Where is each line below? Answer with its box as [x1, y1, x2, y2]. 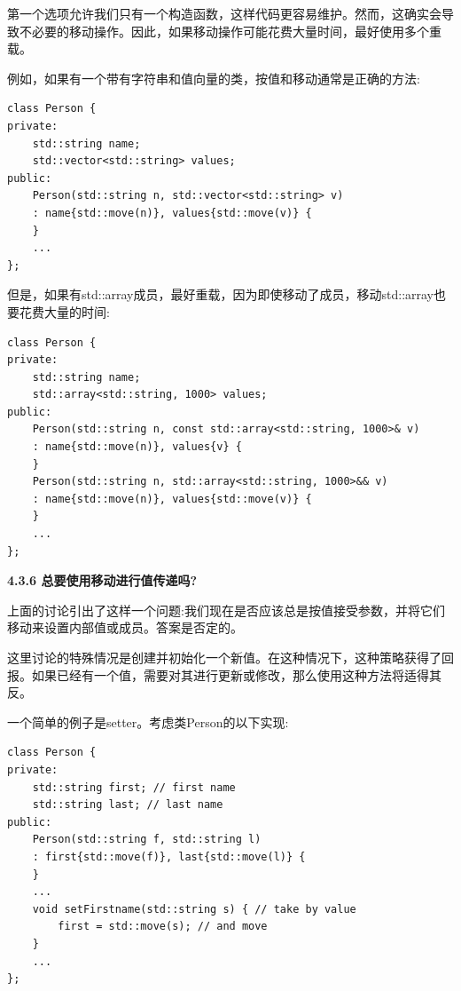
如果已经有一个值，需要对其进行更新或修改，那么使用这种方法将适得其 [31, 665, 441, 684]
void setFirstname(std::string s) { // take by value [32, 902, 356, 916]
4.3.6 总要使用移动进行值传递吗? [7, 571, 198, 590]
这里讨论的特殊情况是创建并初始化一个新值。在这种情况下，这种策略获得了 [7, 648, 441, 666]
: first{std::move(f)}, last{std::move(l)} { [32, 850, 306, 863]
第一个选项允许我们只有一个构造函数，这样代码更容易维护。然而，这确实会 [7, 4, 441, 22]
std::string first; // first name [32, 781, 236, 794]
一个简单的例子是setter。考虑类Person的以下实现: [7, 712, 289, 731]
